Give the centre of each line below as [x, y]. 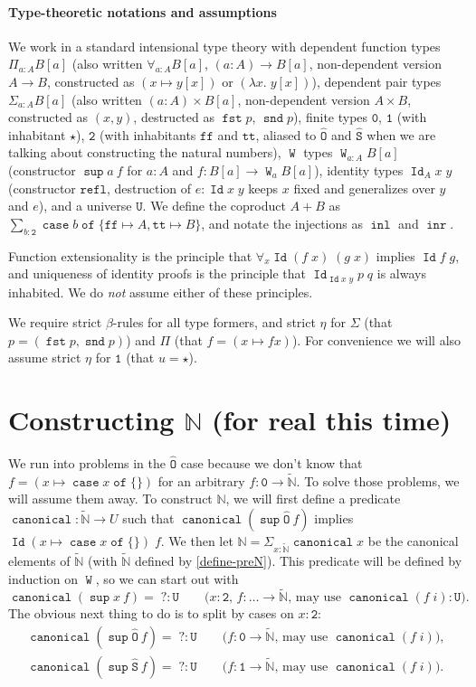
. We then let [197, 541]
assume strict [45, 358]
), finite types [330, 117]
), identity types [359, 169]
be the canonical [413, 541]
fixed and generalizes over [364, 188]
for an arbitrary [201, 480]
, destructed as [174, 117]
